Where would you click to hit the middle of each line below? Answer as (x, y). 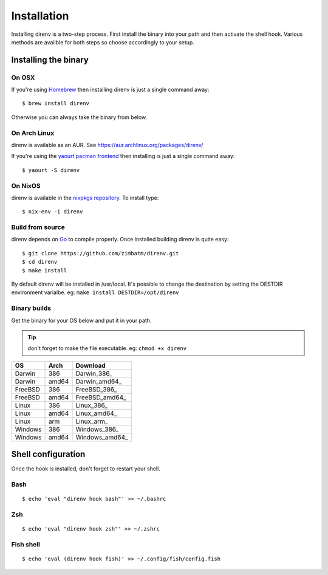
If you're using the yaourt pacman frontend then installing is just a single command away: (123, 156)
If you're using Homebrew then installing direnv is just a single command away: (110, 90)
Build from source (38, 227)
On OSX (23, 77)
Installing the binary (50, 60)
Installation (40, 16)
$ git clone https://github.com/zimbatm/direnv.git (101, 253)
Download (91, 365)
